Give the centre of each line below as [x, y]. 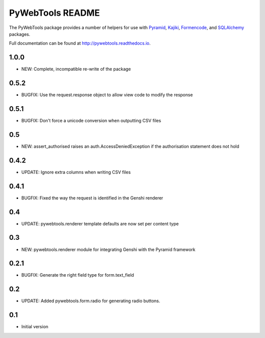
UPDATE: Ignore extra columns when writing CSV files [76, 172]
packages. [20, 34]
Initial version [35, 327]
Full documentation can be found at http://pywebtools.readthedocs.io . [80, 43]
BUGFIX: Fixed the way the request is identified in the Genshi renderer [92, 198]
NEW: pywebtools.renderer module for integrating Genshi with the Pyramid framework [108, 249]
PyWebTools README [54, 13]
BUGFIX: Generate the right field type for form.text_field [78, 275]
